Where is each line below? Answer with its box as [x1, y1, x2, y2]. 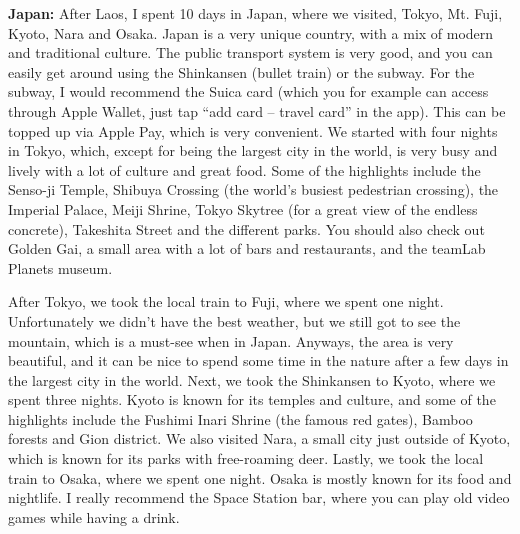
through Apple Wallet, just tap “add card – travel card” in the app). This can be [8, 100, 506, 121]
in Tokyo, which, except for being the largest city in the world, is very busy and [8, 140, 498, 161]
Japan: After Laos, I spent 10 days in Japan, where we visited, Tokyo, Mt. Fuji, [8, 3, 503, 23]
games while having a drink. [8, 506, 180, 527]
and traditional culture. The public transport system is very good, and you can [8, 42, 493, 63]
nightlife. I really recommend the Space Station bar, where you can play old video [8, 487, 510, 508]
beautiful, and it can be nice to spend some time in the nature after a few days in [8, 350, 509, 371]
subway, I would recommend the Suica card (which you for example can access [8, 81, 489, 102]
